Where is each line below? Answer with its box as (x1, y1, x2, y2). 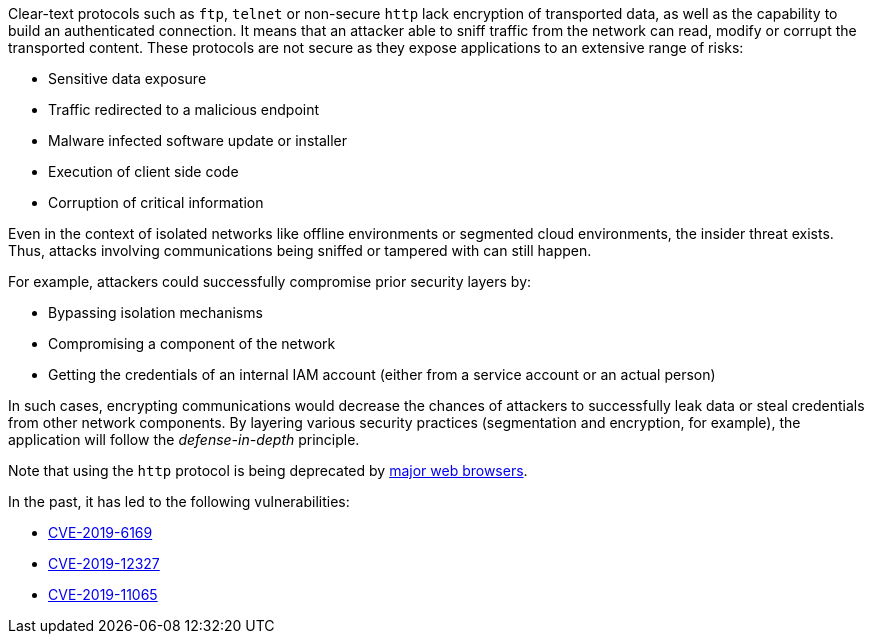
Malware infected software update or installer (48, 132, 347, 149)
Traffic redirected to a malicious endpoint (48, 101, 320, 118)
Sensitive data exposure (48, 70, 207, 87)
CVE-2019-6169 (48, 524, 153, 541)
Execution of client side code (48, 163, 239, 180)
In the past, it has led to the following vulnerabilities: (8, 493, 350, 510)
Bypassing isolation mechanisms (48, 304, 263, 321)
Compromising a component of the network (48, 335, 336, 352)
